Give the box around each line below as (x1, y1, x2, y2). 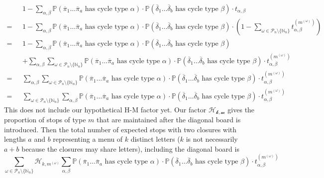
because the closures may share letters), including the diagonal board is (21, 143, 239, 154)
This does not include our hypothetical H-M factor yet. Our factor (4, 104, 207, 114)
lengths (4, 134, 26, 144)
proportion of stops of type (4, 114, 86, 125)
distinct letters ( (130, 134, 180, 144)
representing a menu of (53, 134, 123, 144)
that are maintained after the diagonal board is (97, 114, 241, 125)
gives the (227, 104, 255, 114)
